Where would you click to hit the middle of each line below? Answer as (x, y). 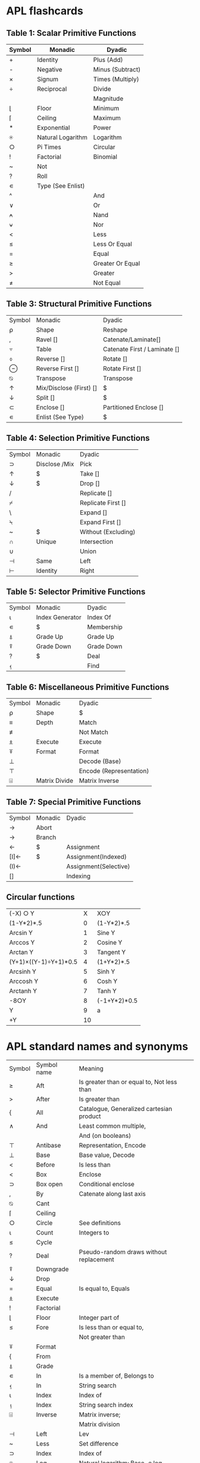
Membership (105, 627)
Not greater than (102, 1337)
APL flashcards (45, 11)
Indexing (79, 876)
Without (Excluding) (107, 532)
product (90, 1116)
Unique (46, 541)
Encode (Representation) (114, 771)
